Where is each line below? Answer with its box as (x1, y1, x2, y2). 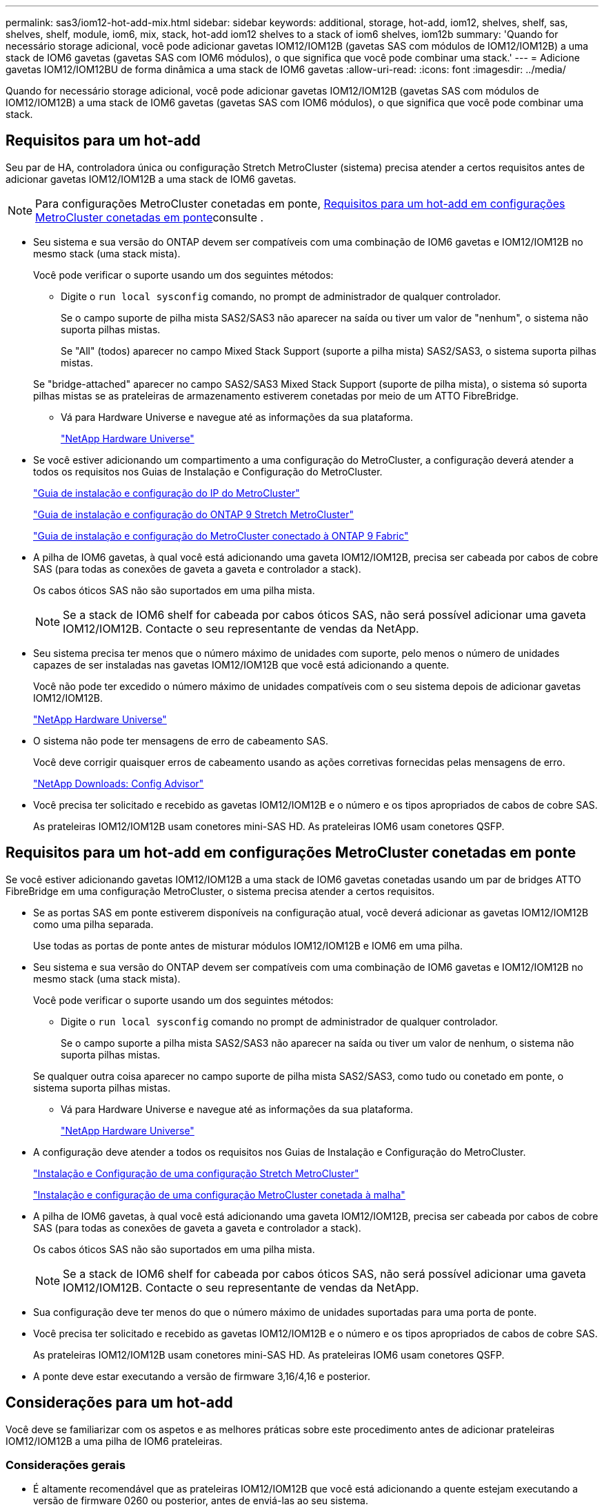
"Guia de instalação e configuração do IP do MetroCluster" (33, 486, 300, 499)
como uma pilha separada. (33, 918, 154, 930)
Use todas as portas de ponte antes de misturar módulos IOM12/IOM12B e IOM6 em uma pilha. (33, 939, 463, 952)
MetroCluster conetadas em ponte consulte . (35, 210, 264, 224)
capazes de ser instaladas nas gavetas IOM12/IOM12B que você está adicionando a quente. (33, 658, 450, 671)
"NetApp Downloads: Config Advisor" (33, 777, 204, 789)
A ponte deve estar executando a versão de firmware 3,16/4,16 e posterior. (33, 1370, 370, 1382)
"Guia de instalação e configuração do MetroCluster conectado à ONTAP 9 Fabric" (33, 529, 409, 542)
